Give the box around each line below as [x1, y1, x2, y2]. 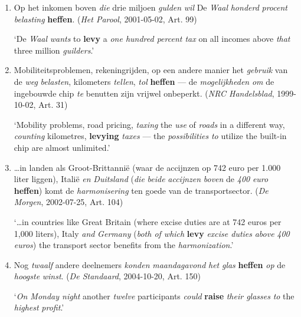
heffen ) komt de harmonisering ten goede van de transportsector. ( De [14, 184, 269, 196]
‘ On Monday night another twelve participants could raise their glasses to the [14, 289, 295, 302]
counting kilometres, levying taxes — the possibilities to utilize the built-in [14, 130, 287, 142]
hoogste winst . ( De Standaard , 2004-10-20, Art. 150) [14, 270, 201, 282]
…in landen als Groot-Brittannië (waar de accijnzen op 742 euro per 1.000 [14, 161, 281, 173]
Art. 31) [38, 98, 68, 111]
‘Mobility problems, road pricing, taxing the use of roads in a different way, [14, 118, 285, 130]
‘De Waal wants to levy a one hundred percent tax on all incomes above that [14, 32, 290, 45]
